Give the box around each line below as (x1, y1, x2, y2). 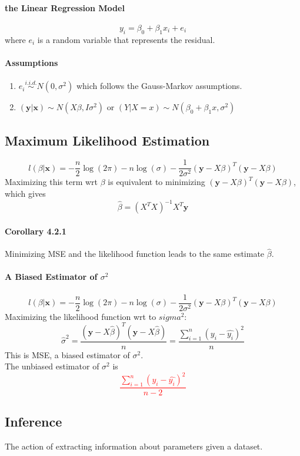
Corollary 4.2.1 (5, 224, 66, 237)
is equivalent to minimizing (108, 176, 205, 188)
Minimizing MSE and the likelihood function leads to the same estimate (5, 247, 265, 260)
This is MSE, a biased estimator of (5, 348, 130, 361)
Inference (5, 412, 62, 430)
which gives (5, 187, 46, 200)
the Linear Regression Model (5, 1, 125, 14)
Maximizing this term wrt (5, 176, 98, 188)
